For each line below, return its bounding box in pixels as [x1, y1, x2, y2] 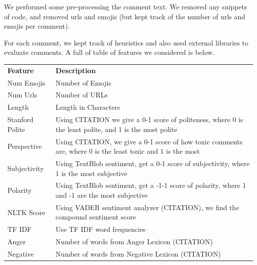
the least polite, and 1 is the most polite [55, 124, 177, 134]
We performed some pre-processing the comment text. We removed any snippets [4, 1, 247, 11]
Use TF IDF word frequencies [55, 224, 146, 234]
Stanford [7, 114, 34, 125]
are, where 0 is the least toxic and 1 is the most [55, 146, 200, 156]
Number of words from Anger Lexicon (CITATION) [55, 236, 213, 247]
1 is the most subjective [55, 168, 128, 178]
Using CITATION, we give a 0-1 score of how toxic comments [55, 136, 243, 146]
